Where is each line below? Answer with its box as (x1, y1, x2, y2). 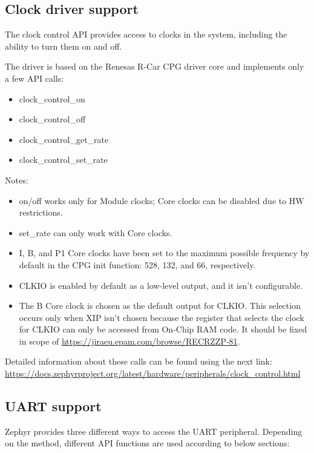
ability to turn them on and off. (5, 39, 122, 52)
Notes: (5, 173, 28, 186)
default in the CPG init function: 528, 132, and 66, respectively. (19, 258, 256, 271)
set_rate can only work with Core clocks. (19, 226, 172, 239)
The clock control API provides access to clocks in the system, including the (5, 28, 287, 41)
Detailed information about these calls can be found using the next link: (5, 355, 272, 368)
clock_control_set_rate (19, 153, 108, 166)
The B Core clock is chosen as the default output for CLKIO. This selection (19, 299, 301, 312)
